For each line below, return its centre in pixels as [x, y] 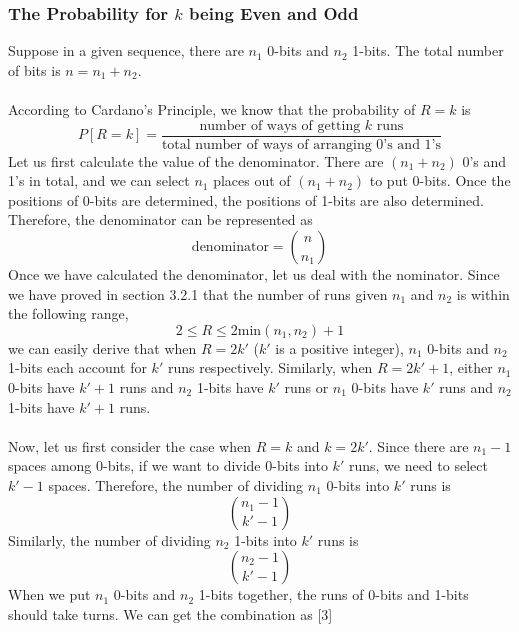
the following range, [68, 313]
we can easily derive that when [102, 347]
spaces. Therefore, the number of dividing [176, 484]
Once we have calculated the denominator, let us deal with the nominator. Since [254, 274]
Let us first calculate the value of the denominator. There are [196, 160]
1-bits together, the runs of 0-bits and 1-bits [333, 594]
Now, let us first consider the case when [130, 445]
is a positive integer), [339, 347]
